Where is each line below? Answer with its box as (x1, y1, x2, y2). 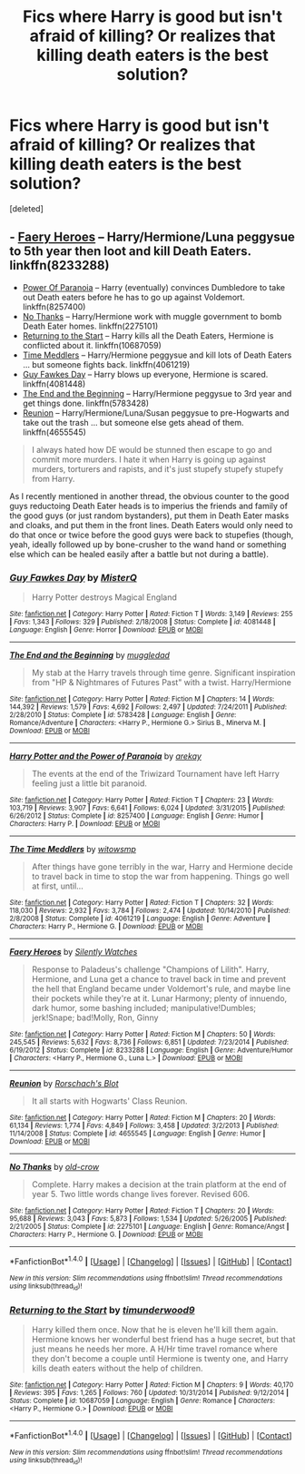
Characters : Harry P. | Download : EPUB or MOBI (9, 820, 161, 829)
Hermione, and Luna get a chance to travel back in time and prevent (31, 974, 287, 985)
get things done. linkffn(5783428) (22, 398, 150, 408)
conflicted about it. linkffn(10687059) (22, 339, 162, 350)
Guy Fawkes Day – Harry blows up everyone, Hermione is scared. (22, 368, 269, 379)
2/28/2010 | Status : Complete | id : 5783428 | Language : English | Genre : (9, 711, 237, 720)
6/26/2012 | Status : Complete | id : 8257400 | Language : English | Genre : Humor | (9, 811, 264, 821)
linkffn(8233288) (9, 258, 110, 273)
